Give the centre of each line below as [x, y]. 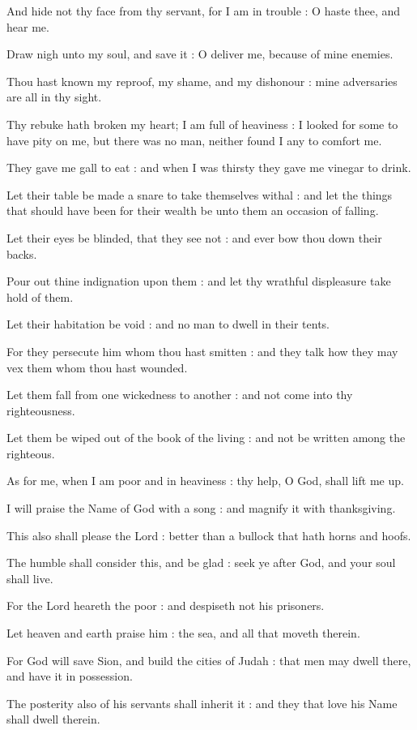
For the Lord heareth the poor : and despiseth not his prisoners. [166, 605]
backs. [22, 253]
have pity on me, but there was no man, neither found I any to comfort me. [194, 140]
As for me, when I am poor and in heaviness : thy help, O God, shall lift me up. [205, 481]
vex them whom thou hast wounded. [97, 367]
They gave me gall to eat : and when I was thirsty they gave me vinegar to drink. [209, 167]
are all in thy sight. [54, 97]
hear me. [28, 26]
